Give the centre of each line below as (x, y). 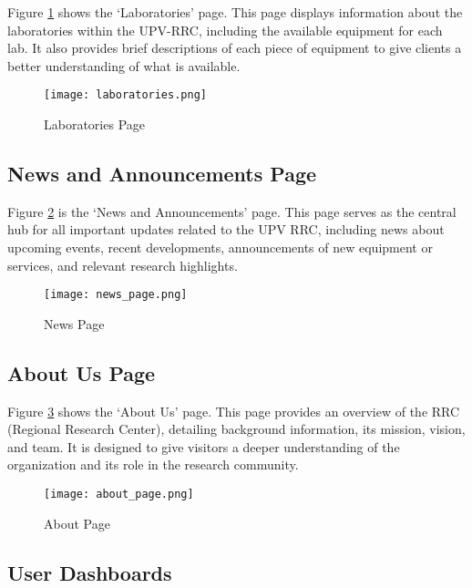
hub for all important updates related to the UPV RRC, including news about (226, 229)
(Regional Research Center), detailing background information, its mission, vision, (236, 429)
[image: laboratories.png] (125, 95)
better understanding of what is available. (124, 65)
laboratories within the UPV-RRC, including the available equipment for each (225, 30)
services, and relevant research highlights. (123, 265)
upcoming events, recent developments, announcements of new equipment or (220, 248)
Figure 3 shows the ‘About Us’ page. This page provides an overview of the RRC (234, 411)
